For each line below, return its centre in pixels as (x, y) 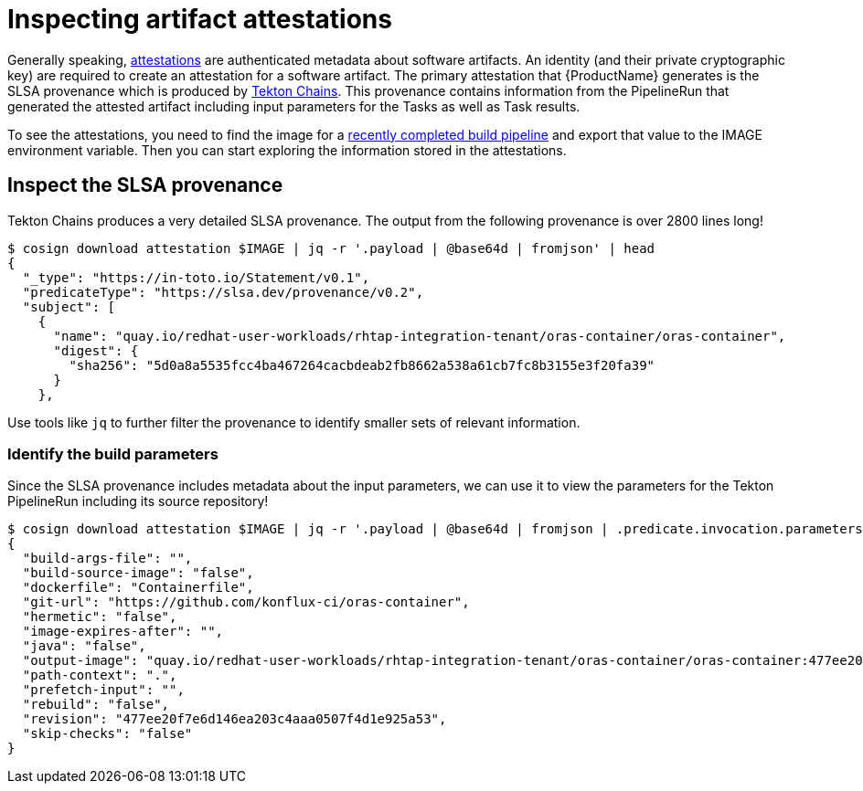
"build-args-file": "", (107, 559)
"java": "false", (84, 646)
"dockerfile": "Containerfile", (138, 588)
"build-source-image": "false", (138, 573)
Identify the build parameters (113, 454)
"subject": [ (69, 306)
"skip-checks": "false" (107, 734)
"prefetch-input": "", (103, 690)
